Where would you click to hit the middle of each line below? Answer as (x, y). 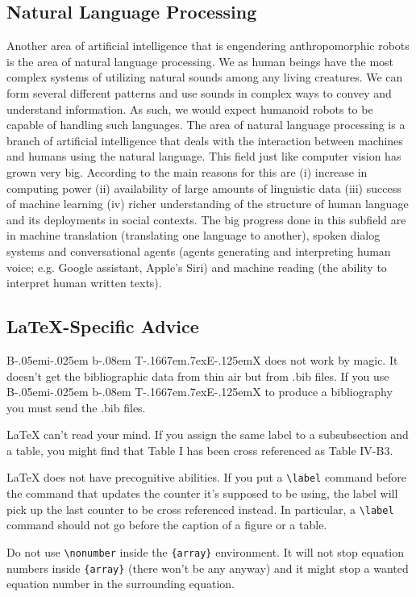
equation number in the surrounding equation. (121, 584)
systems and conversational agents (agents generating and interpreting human (199, 250)
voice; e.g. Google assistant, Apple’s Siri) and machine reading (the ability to (197, 267)
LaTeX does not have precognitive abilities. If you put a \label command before (207, 477)
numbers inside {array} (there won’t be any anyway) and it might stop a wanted (208, 568)
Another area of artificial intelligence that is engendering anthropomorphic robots (208, 46)
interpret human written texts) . (84, 283)
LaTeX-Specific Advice (103, 326)
